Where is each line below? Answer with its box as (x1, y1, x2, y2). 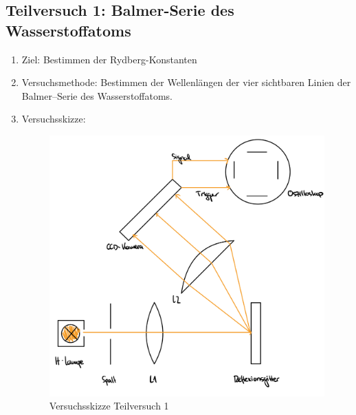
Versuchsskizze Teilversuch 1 (49, 398, 169, 413)
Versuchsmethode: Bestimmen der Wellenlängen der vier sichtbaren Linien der (21, 75, 351, 89)
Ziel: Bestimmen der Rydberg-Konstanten (21, 52, 197, 66)
